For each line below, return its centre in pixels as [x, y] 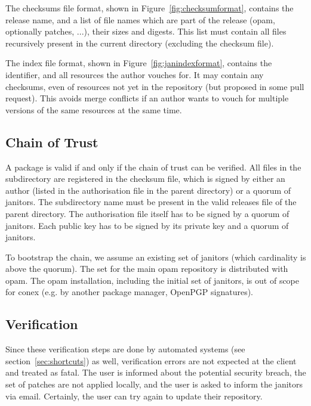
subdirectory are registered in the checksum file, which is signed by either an [145, 179]
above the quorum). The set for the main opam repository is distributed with [147, 269]
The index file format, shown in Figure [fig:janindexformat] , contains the [139, 63]
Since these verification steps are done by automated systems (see [125, 349]
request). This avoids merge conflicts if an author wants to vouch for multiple [147, 98]
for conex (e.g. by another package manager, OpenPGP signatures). [129, 292]
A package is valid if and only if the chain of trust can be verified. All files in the [153, 167]
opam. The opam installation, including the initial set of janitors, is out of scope [153, 280]
